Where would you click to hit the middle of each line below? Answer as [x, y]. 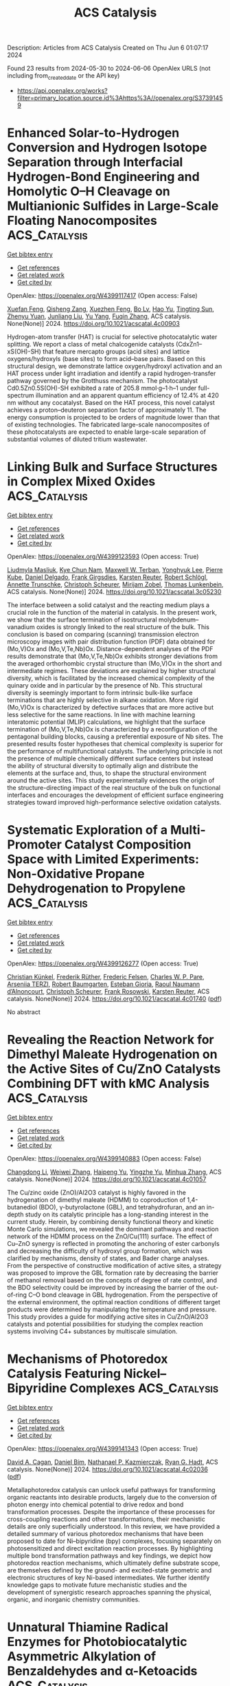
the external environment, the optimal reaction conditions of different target [114, 1302]
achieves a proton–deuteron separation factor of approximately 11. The [107, 410]
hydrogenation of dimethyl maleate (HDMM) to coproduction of [96, 1200]
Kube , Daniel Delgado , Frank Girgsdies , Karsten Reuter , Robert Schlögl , [107, 577]
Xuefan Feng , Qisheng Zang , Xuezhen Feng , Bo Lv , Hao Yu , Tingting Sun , [111, 309]
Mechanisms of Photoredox [88, 1359]
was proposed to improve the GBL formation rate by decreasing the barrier [113, 1273]
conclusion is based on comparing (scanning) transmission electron [103, 634]
